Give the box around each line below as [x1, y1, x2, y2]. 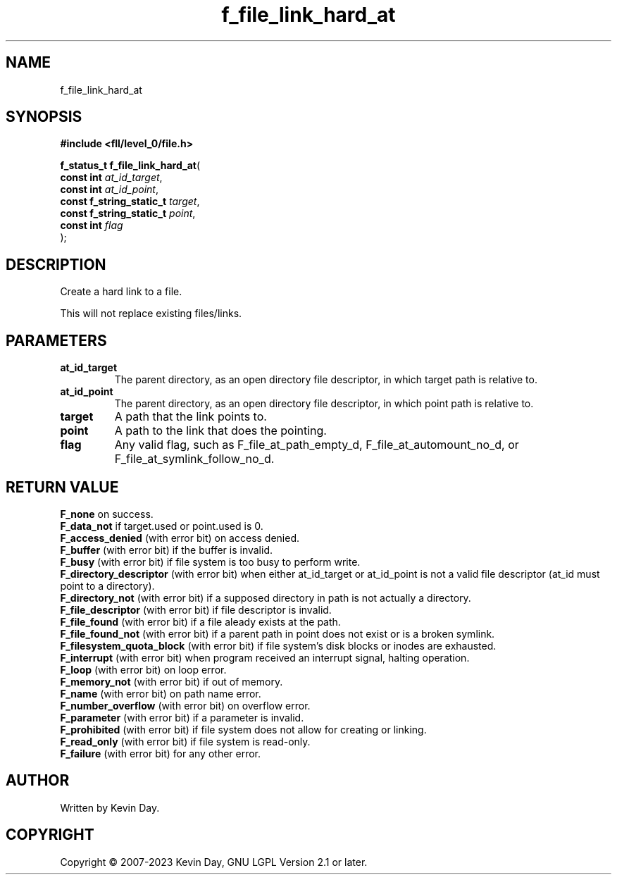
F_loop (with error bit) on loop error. [60, 663, 227, 676]
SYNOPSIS [6, 108, 82, 126]
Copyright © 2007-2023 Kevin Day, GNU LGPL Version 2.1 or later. [60, 855, 368, 868]
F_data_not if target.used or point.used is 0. [60, 519, 263, 532]
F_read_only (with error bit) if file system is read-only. [60, 735, 311, 748]
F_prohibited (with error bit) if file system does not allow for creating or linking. [60, 723, 427, 736]
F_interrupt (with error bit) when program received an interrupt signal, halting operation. [60, 651, 470, 664]
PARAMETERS [6, 331, 107, 349]
